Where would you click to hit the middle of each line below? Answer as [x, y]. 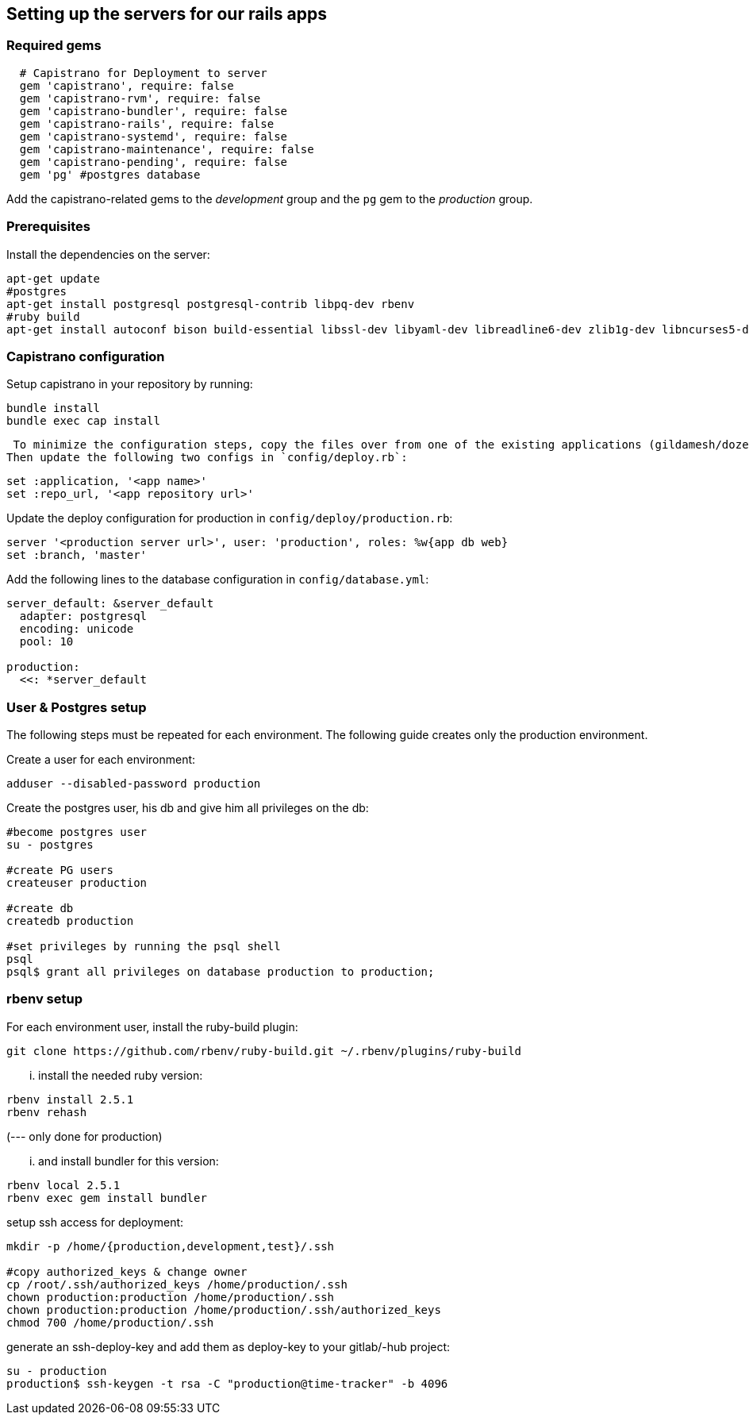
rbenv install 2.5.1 [70, 1099]
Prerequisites [48, 227]
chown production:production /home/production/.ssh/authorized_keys [224, 1309]
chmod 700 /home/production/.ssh [110, 1322]
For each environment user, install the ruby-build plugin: [152, 1026]
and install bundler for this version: [129, 1161]
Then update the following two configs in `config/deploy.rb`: [207, 458]
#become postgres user [77, 832]
